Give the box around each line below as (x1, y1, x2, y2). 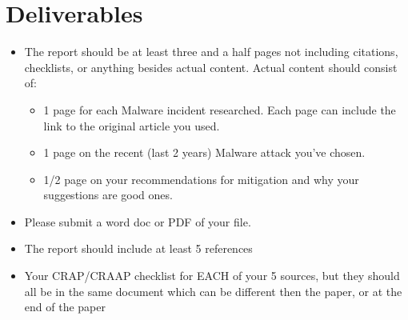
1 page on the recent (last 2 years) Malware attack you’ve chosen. (43, 144, 366, 161)
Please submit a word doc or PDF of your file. (24, 213, 251, 230)
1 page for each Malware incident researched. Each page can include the (43, 101, 396, 118)
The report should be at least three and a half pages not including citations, (24, 43, 398, 60)
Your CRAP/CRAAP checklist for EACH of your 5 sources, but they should (24, 267, 400, 284)
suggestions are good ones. (43, 186, 173, 203)
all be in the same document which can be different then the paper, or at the (24, 282, 402, 299)
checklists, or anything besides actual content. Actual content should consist (24, 58, 398, 75)
